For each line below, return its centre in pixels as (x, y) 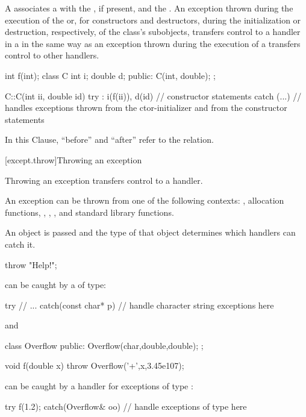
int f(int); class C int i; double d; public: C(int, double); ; (110, 75)
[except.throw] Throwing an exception (73, 159)
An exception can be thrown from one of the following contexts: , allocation (145, 200)
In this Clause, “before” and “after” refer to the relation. (109, 140)
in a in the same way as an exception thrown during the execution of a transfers (153, 43)
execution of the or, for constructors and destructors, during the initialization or (153, 20)
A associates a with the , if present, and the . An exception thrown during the (149, 8)
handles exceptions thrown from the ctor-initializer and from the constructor (146, 108)
